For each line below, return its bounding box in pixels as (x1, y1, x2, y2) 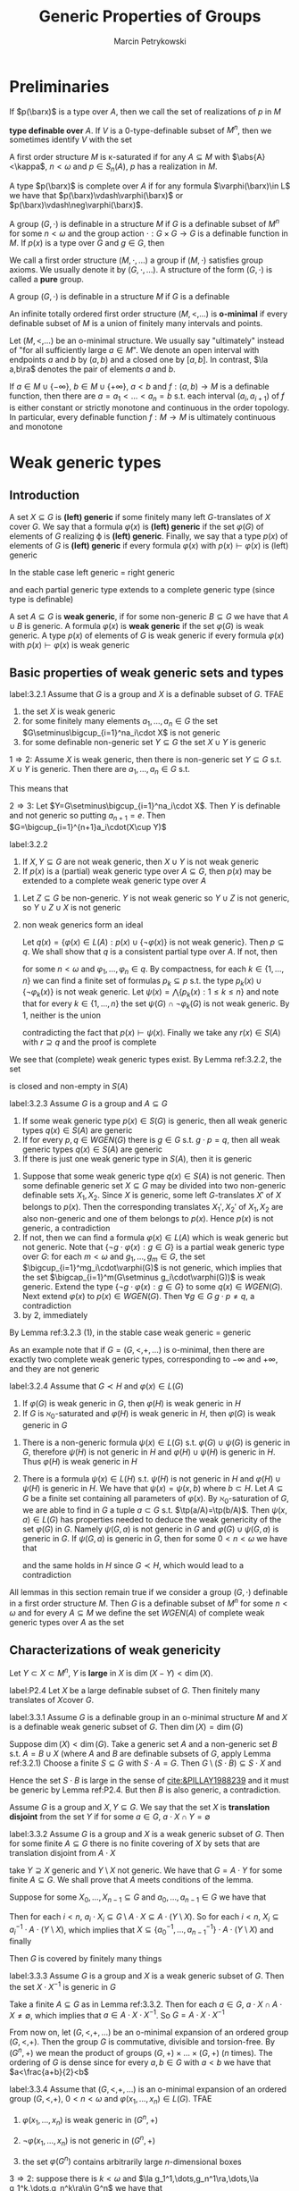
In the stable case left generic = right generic (9, 567, 176, 577)
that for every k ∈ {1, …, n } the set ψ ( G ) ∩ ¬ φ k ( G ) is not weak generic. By (21, 998, 290, 1011)
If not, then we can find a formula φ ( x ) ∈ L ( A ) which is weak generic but (21, 1231, 288, 1243)
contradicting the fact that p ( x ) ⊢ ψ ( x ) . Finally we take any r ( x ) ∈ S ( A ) (21, 1027, 281, 1037)
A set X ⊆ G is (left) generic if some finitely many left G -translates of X (9, 511, 270, 522)
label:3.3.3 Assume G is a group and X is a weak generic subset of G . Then (9, 1970, 285, 1981)
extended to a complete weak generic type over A (21, 875, 207, 886)
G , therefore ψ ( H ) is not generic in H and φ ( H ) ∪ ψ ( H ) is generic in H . (21, 1447, 276, 1457)
